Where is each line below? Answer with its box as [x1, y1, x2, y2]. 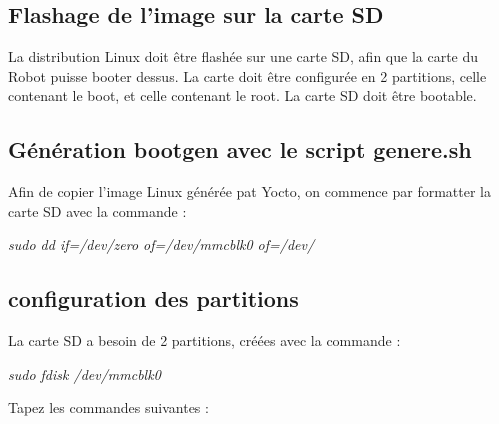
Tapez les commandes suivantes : [8, 397, 209, 418]
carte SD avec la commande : [8, 200, 187, 221]
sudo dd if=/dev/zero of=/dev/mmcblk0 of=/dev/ [8, 234, 315, 255]
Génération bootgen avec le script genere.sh [8, 134, 472, 165]
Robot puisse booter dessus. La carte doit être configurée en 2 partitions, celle [8, 65, 487, 86]
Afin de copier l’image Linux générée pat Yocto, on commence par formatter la [8, 181, 491, 202]
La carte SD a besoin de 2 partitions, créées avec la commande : [8, 330, 401, 351]
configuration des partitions [8, 283, 299, 314]
